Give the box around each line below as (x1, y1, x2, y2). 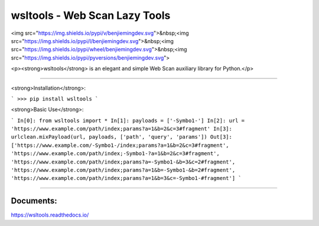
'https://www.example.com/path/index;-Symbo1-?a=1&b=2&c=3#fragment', (11, 150, 220, 157)
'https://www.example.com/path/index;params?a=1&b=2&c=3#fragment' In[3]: (11, 126, 233, 132)
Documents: (11, 196, 57, 206)
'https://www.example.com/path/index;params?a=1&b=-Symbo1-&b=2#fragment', (11, 167, 236, 173)
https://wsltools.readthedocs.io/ (11, 211, 89, 218)
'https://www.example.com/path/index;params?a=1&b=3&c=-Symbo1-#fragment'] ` (11, 175, 242, 182)
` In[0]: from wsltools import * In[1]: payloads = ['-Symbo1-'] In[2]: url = (11, 117, 245, 124)
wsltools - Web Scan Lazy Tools (11, 9, 171, 22)
